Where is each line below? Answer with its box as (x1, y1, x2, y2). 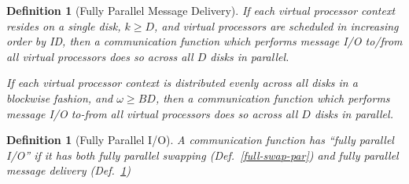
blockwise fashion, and (6, 89, 113, 106)
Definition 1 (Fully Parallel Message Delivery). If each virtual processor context (6, 2, 396, 18)
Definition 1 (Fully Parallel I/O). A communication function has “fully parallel (6, 132, 394, 148)
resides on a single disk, (6, 17, 121, 34)
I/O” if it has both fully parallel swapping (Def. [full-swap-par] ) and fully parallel (6, 146, 399, 163)
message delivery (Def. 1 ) (6, 162, 131, 179)
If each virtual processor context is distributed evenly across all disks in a (6, 74, 358, 91)
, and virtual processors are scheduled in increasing (154, 17, 399, 34)
